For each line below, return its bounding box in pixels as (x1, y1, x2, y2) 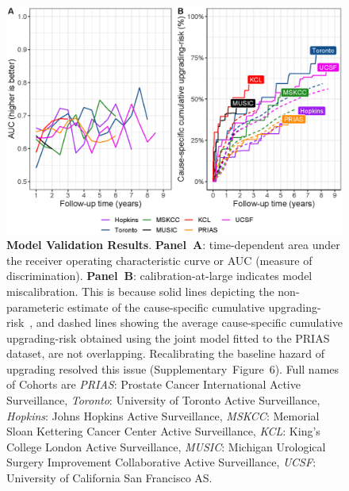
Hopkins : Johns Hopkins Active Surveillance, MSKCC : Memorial (6, 407, 320, 424)
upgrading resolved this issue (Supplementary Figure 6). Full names (6, 360, 339, 377)
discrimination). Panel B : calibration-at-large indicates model (6, 267, 313, 284)
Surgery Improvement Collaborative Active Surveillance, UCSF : (6, 454, 316, 470)
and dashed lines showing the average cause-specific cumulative (36, 314, 343, 331)
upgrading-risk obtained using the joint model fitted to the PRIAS (6, 329, 330, 346)
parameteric (6, 298, 64, 315)
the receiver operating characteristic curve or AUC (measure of (6, 251, 313, 268)
